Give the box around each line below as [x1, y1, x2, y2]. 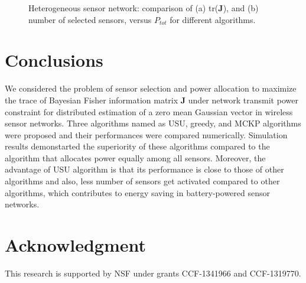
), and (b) [223, 2, 259, 14]
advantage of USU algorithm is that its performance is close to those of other [5, 163, 284, 175]
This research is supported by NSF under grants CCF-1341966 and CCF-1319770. [5, 266, 301, 279]
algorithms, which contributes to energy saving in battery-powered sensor [5, 186, 271, 199]
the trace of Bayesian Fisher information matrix [5, 93, 178, 106]
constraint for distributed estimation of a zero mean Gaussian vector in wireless [5, 105, 293, 118]
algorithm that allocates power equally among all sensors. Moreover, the [5, 151, 266, 164]
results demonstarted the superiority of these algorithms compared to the [5, 140, 270, 152]
